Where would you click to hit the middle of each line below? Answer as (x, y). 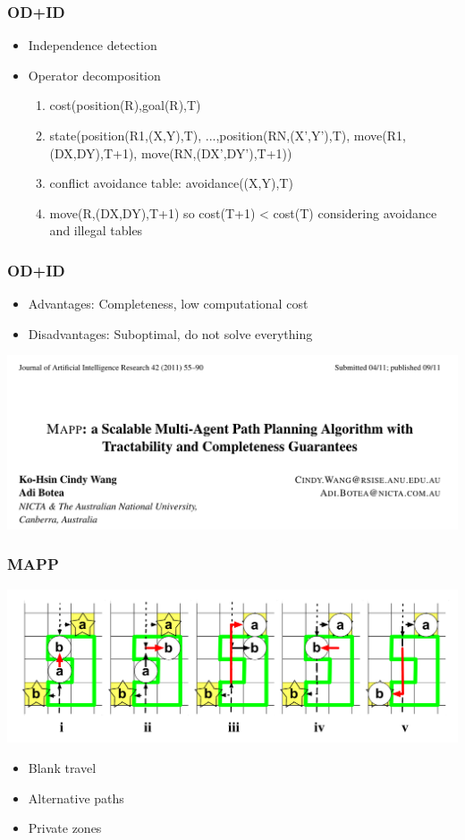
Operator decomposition (94, 75)
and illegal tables (96, 230)
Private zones (65, 828)
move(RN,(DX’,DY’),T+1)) (216, 153)
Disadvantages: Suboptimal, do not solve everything (170, 333)
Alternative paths (76, 798)
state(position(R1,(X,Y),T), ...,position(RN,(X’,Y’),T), (200, 135)
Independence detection (93, 45)
